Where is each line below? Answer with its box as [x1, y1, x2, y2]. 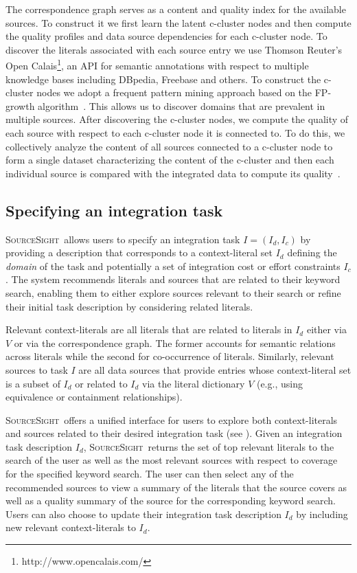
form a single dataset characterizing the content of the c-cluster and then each [5, 153, 334, 167]
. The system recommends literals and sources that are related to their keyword [5, 272, 341, 286]
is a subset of [5, 376, 60, 390]
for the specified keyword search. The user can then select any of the [5, 467, 294, 481]
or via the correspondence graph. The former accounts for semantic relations [14, 335, 336, 350]
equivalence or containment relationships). [5, 390, 183, 404]
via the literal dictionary [142, 376, 245, 390]
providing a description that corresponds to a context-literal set [5, 245, 273, 260]
